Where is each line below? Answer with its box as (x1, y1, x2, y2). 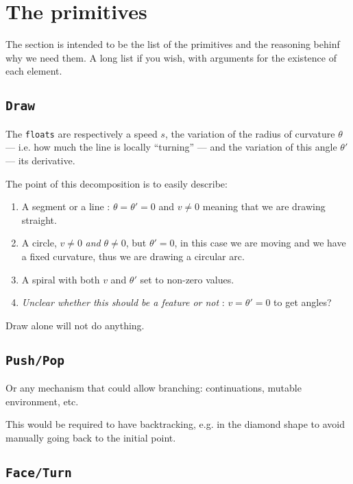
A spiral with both (21, 272, 100, 286)
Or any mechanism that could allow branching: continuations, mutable (5, 381, 302, 395)
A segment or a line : (21, 199, 110, 214)
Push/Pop (5, 353, 64, 368)
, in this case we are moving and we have (174, 235, 346, 250)
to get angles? (273, 295, 332, 309)
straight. (21, 212, 57, 227)
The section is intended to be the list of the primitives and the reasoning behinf (5, 37, 340, 51)
